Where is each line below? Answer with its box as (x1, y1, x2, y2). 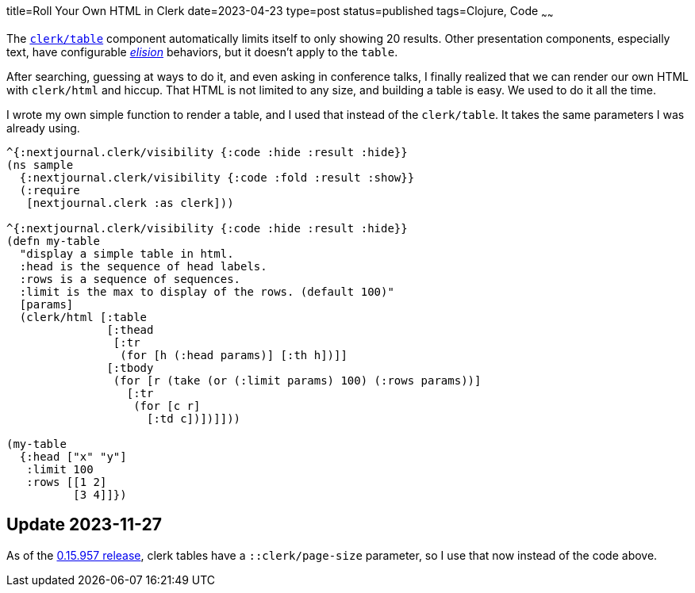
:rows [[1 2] (26, 475, 107, 488)
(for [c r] (133, 399, 201, 412)
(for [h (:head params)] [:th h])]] (120, 348, 347, 362)
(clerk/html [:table (19, 310, 148, 323)
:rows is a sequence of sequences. (19, 272, 241, 285)
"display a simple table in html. (19, 247, 234, 260)
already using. (6, 121, 80, 135)
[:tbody (106, 361, 154, 374)
